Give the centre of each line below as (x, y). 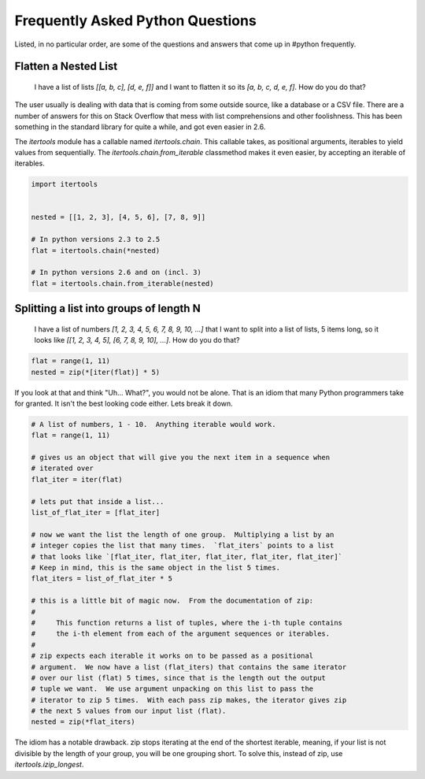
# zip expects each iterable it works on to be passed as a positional (172, 656)
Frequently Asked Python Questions (136, 20)
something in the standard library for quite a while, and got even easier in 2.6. (140, 127)
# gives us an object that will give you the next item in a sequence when (181, 458)
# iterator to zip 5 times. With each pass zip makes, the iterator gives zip (189, 700)
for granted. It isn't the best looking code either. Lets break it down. (124, 403)
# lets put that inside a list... (98, 501)
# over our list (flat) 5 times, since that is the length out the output (179, 678)
